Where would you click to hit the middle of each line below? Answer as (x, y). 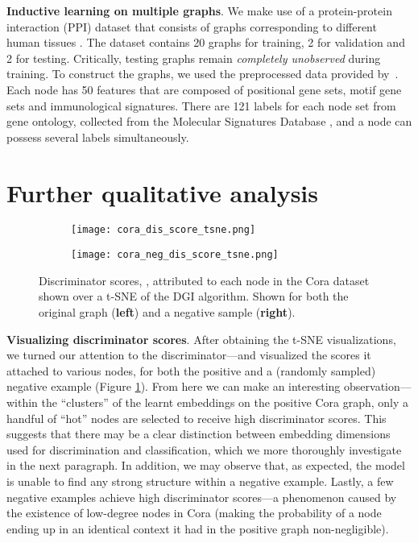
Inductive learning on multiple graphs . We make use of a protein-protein (199, 10)
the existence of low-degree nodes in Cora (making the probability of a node (194, 513)
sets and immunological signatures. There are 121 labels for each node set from (201, 105)
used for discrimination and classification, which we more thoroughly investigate (204, 449)
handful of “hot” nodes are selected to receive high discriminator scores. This (197, 418)
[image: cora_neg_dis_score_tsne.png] (175, 255)
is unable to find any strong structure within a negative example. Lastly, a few (200, 481)
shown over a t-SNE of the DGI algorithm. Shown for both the (194, 296)
